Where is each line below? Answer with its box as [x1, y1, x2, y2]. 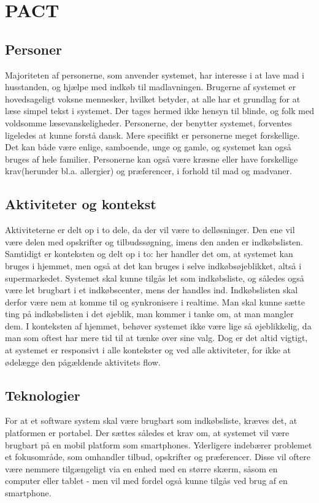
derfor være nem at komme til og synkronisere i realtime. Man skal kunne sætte [5, 295, 305, 308]
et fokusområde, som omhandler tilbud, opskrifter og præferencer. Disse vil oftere [5, 450, 310, 463]
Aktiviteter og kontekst [5, 194, 156, 213]
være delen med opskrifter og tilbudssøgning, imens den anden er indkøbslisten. [5, 235, 303, 248]
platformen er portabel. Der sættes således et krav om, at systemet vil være [5, 426, 290, 439]
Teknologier [5, 385, 80, 404]
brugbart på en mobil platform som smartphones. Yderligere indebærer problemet [5, 438, 312, 451]
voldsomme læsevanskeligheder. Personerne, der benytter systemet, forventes [5, 116, 292, 129]
